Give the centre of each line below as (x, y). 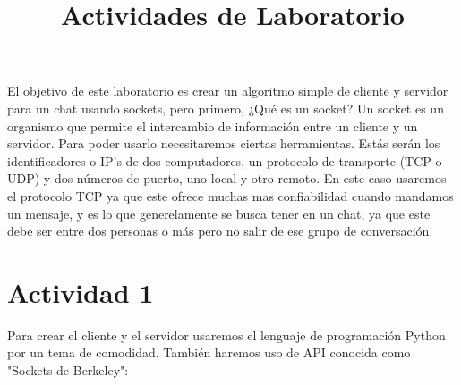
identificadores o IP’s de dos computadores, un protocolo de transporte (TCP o (225, 160)
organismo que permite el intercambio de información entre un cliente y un (213, 126)
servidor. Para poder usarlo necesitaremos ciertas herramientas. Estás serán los (224, 143)
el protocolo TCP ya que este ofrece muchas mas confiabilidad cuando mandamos (230, 195)
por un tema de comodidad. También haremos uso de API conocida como (209, 352)
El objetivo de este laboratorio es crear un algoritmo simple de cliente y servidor (228, 91)
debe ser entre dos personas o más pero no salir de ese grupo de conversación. (220, 231)
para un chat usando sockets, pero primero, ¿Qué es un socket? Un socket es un (226, 108)
